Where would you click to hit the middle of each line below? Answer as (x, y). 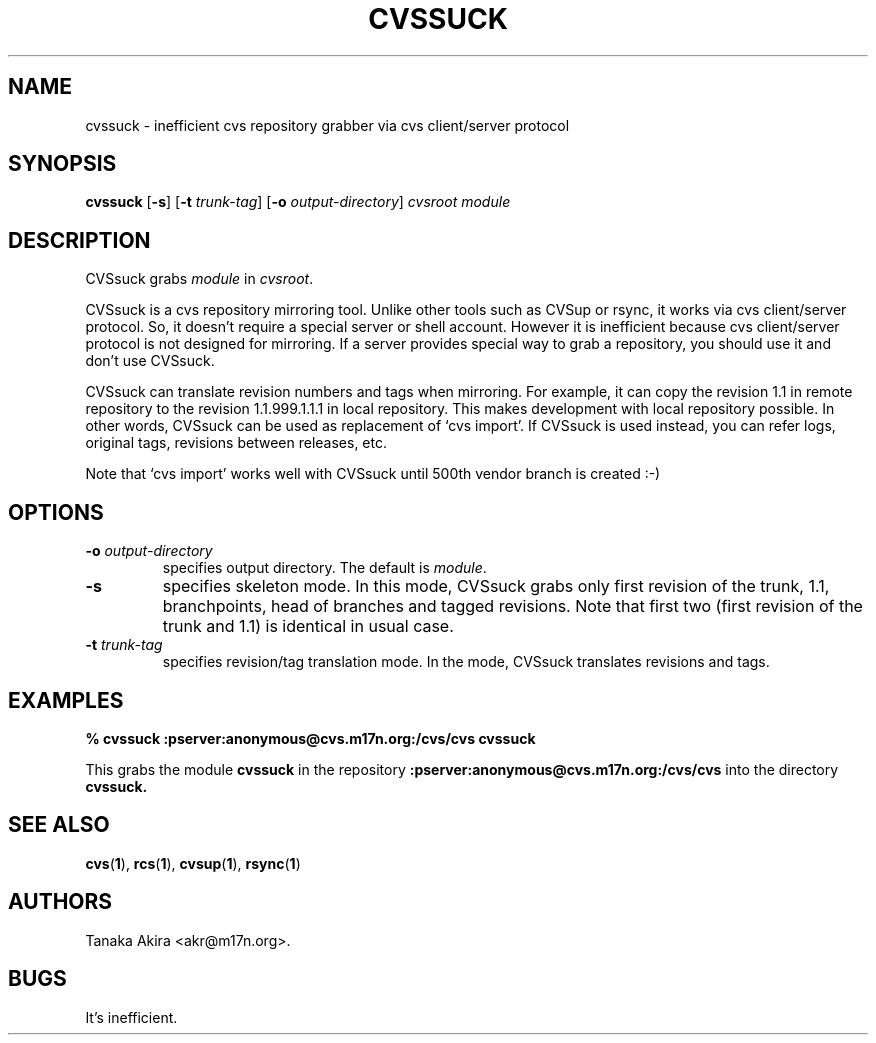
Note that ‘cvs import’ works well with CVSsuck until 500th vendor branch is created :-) (373, 474)
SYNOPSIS (62, 164)
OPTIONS (56, 512)
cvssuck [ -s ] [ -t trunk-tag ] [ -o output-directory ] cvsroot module (298, 202)
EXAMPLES (66, 700)
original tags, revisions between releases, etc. (236, 443)
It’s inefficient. (131, 1017)
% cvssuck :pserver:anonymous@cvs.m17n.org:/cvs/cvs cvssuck (310, 738)
